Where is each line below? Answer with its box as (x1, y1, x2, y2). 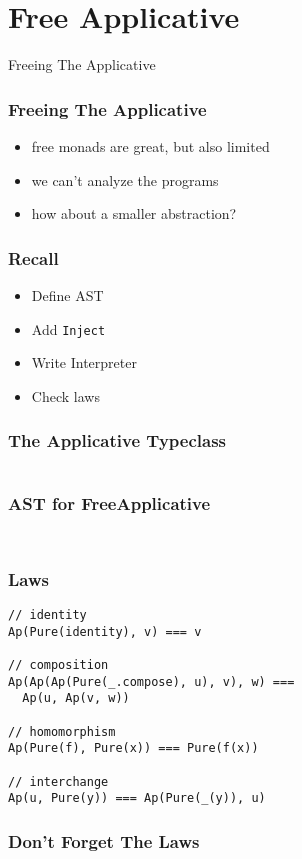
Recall (8, 245, 59, 270)
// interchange (8, 774, 109, 789)
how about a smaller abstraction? (31, 203, 237, 224)
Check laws (31, 385, 100, 406)
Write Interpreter (31, 352, 137, 373)
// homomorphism (8, 724, 116, 739)
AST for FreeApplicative (8, 490, 211, 515)
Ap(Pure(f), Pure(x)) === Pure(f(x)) (8, 741, 259, 756)
